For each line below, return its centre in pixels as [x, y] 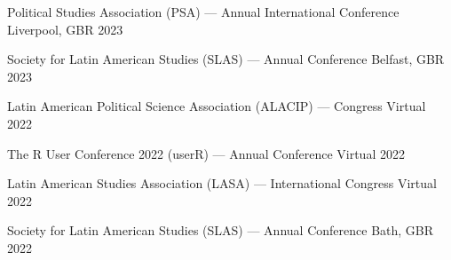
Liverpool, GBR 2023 [65, 29]
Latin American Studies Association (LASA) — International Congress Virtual [222, 183]
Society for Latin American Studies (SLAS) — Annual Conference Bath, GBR [221, 230]
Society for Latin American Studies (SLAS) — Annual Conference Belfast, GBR [226, 59]
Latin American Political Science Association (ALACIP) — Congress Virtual [217, 106]
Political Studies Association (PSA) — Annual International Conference [203, 12]
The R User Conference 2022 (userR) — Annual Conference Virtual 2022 [206, 153]
